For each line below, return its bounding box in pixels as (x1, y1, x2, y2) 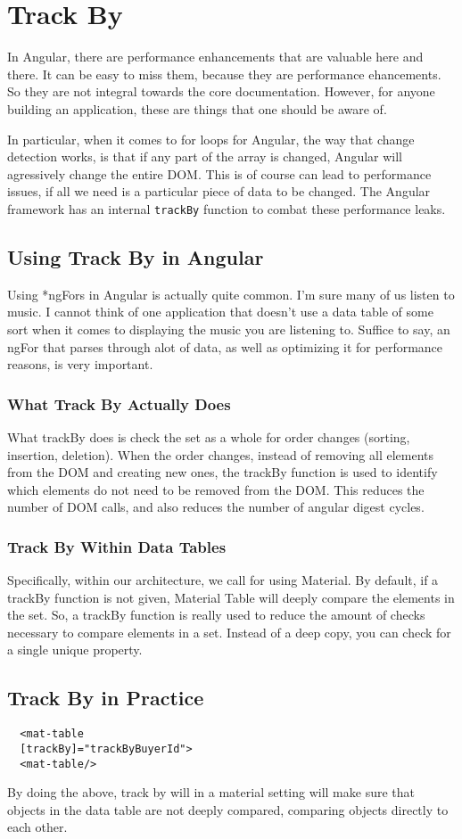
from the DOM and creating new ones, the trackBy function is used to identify (7, 463, 438, 481)
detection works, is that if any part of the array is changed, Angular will (7, 147, 403, 166)
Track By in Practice (7, 684, 204, 712)
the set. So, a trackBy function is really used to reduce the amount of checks (7, 605, 425, 624)
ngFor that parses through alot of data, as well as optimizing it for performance (7, 337, 443, 356)
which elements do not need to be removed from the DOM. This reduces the (7, 480, 425, 498)
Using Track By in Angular (7, 243, 264, 270)
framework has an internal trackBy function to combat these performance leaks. (7, 199, 446, 218)
